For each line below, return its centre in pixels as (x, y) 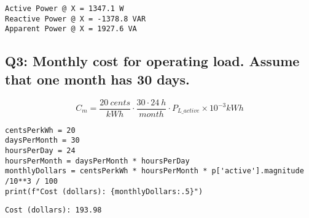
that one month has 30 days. (97, 79)
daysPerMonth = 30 (42, 141)
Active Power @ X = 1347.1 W (65, 9)
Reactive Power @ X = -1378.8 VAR (76, 19)
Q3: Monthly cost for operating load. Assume (152, 61)
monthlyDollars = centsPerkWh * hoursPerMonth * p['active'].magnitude (154, 171)
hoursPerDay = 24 (40, 150)
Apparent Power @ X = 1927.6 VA (71, 29)
